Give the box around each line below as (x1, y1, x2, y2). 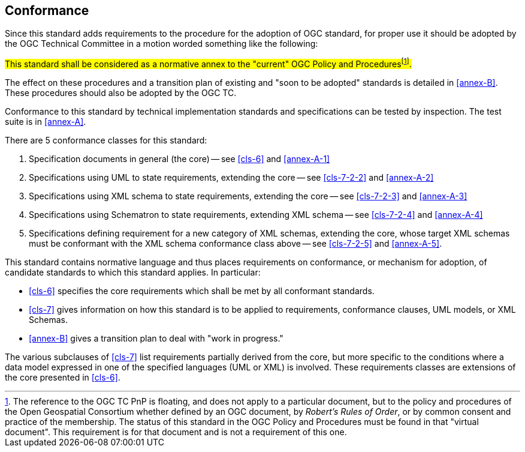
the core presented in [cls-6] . (5, 372, 120, 383)
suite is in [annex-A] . (5, 116, 86, 127)
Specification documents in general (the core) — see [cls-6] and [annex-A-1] (29, 154, 330, 164)
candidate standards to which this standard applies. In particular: (5, 267, 261, 278)
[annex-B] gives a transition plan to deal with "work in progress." (29, 333, 283, 344)
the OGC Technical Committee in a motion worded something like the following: (5, 38, 318, 49)
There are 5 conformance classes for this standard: (5, 135, 207, 146)
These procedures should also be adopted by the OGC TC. (5, 88, 237, 98)
